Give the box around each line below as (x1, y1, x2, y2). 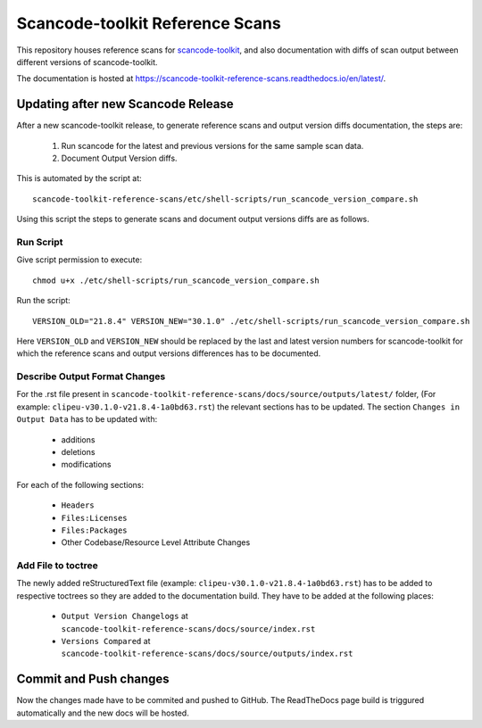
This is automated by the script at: (16, 173, 142, 184)
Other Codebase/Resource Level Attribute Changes (61, 537, 251, 548)
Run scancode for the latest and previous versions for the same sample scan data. (61, 140, 364, 151)
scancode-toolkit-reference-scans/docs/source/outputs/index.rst (61, 649, 353, 659)
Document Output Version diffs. (61, 153, 178, 164)
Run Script (16, 236, 63, 248)
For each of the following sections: (16, 479, 145, 490)
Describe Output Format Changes (16, 370, 166, 383)
